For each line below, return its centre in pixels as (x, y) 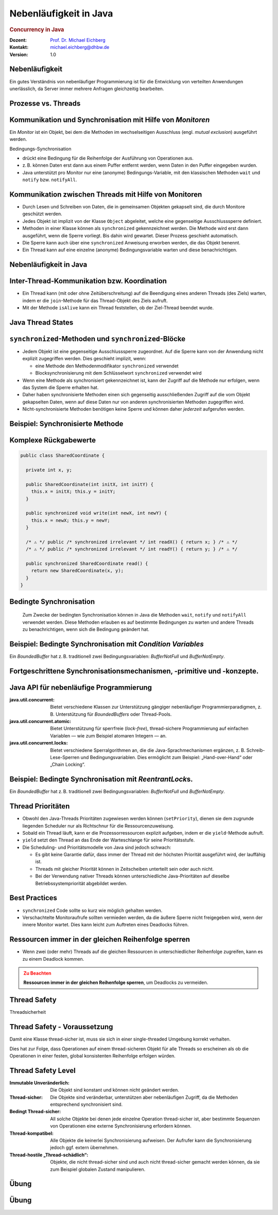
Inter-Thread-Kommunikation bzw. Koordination (88, 281)
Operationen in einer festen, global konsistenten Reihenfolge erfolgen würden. (92, 1056)
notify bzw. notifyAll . (50, 180)
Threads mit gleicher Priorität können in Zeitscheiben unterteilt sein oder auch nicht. (125, 869)
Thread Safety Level (42, 1070)
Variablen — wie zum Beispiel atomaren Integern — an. (108, 735)
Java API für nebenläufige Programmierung (81, 687)
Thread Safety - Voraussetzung (61, 1027)
